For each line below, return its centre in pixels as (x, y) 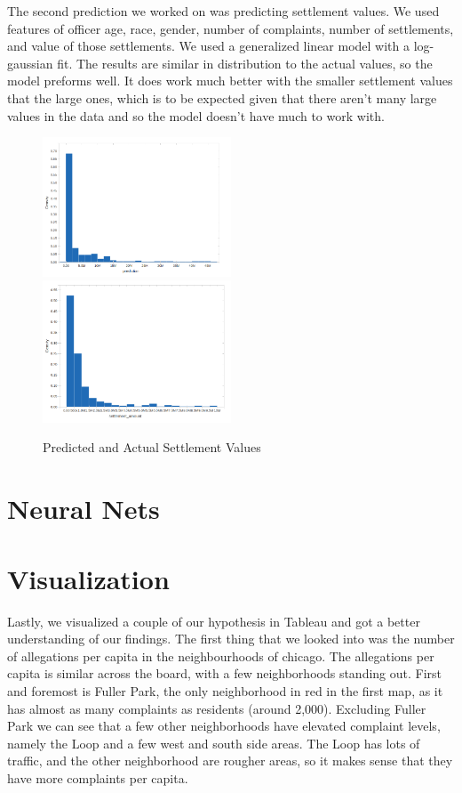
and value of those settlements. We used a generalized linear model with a (209, 46)
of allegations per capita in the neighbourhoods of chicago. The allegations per (221, 655)
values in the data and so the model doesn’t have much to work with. (196, 115)
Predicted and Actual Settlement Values (152, 447)
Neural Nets (84, 509)
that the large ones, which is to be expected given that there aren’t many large (222, 97)
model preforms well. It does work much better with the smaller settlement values (230, 81)
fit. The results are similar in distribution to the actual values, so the (245, 63)
